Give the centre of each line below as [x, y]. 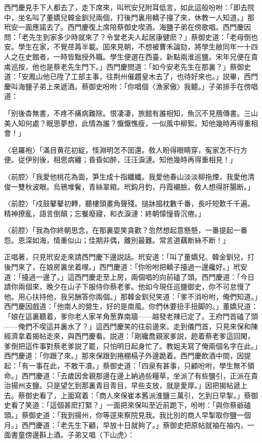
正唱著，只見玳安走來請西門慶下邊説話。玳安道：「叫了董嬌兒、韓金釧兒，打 [129, 257]
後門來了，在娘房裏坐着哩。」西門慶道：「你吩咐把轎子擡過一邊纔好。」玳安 [126, 267]
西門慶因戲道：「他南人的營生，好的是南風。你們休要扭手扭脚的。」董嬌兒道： [131, 306]
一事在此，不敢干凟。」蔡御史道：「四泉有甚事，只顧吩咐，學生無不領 [141, 365]
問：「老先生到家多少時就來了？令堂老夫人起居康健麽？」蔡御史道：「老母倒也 [131, 37]
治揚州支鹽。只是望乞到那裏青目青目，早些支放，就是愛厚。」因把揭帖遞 [122, 385]
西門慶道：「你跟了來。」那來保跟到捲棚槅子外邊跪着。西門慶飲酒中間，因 [124, 356]
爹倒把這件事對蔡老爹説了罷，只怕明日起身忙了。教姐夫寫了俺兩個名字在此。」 [131, 345]
